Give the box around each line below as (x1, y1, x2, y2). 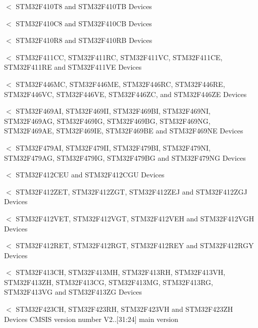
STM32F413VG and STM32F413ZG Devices (4, 287, 142, 297)
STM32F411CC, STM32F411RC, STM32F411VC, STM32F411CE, (16, 52, 223, 62)
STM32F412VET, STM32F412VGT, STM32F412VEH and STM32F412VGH (16, 213, 254, 223)
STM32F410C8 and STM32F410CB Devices (16, 18, 152, 28)
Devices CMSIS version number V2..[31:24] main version (4, 313, 179, 324)
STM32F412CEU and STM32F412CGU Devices (16, 169, 165, 180)
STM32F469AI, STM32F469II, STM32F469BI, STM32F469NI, (16, 106, 211, 116)
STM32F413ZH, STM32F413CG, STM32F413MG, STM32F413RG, (4, 276, 213, 287)
